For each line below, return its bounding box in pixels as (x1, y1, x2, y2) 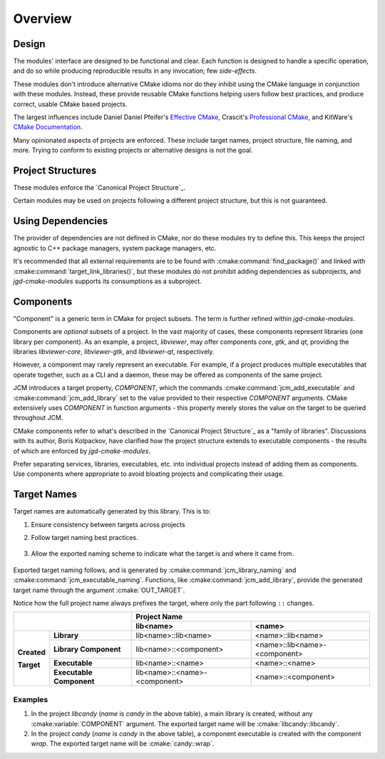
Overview (13, 11, 72, 26)
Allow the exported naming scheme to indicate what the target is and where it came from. (31, 549, 294, 558)
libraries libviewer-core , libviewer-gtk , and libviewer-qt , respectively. (13, 347, 215, 356)
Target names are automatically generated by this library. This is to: (13, 507, 211, 516)
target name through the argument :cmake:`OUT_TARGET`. (13, 586, 185, 594)
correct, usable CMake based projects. (13, 100, 128, 108)
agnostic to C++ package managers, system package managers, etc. (13, 243, 217, 253)
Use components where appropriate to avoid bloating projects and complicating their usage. (13, 469, 284, 478)
